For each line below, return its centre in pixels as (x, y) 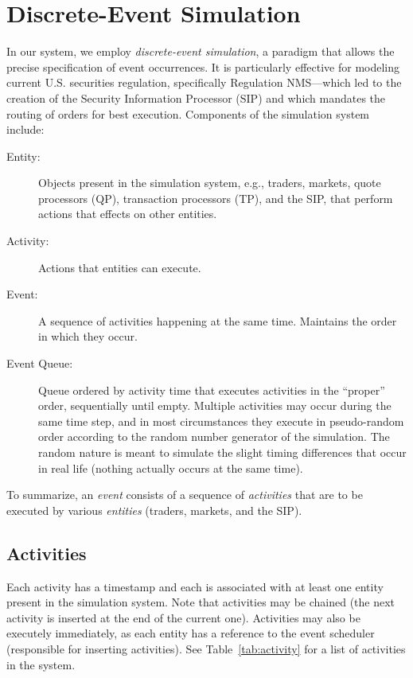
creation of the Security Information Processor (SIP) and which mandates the (196, 97)
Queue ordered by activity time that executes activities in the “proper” (212, 390)
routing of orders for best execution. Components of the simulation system (188, 113)
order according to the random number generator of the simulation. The (214, 436)
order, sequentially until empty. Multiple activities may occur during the (215, 405)
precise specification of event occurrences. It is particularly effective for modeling (203, 66)
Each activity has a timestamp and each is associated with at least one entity (195, 586)
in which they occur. (88, 336)
